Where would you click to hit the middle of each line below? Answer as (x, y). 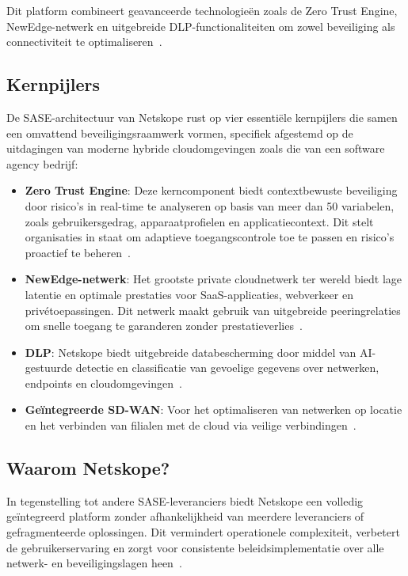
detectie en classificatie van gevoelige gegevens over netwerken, (227, 368)
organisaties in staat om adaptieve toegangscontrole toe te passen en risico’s (210, 237)
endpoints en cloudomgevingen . (103, 383)
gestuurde (49, 368)
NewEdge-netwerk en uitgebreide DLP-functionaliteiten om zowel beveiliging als (201, 26)
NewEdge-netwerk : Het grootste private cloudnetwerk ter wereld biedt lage (214, 279)
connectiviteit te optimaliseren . (84, 42)
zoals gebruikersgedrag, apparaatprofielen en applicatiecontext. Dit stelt (199, 221)
